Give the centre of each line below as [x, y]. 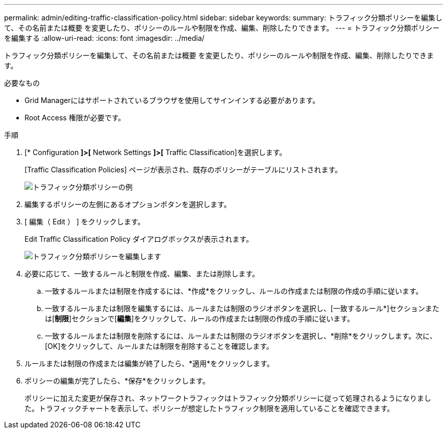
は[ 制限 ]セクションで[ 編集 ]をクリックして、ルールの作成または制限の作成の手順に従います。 [200, 319]
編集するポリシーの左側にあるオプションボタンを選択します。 [128, 204]
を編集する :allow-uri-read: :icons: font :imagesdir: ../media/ [104, 38]
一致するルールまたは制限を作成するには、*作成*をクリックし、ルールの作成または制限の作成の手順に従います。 [234, 291]
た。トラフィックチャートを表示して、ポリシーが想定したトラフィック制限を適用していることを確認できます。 [209, 408]
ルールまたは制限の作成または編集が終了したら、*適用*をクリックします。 [149, 363]
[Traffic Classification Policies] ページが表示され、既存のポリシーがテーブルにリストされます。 [183, 170]
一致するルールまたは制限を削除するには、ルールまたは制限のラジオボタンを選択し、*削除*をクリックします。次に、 [241, 336]
